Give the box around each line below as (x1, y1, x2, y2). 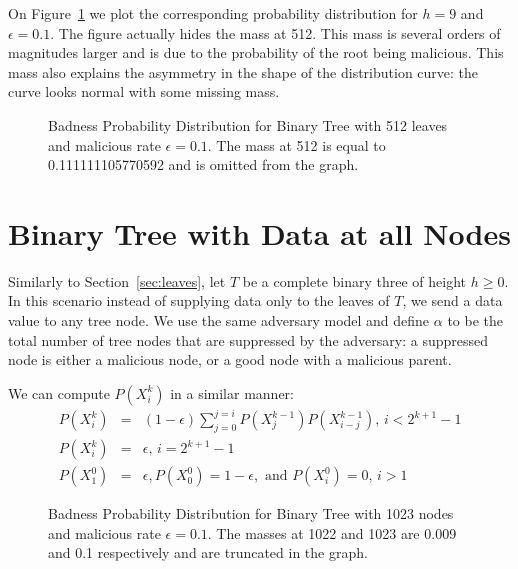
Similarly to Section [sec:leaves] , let (8, 270, 226, 291)
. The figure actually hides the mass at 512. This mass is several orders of (50, 22, 501, 43)
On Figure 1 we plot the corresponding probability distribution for (8, 3, 418, 23)
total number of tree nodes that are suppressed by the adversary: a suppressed (8, 329, 488, 350)
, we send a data (402, 290, 503, 311)
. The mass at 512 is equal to (207, 134, 386, 155)
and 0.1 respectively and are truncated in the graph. (48, 542, 368, 563)
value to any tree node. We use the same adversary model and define (8, 310, 430, 331)
